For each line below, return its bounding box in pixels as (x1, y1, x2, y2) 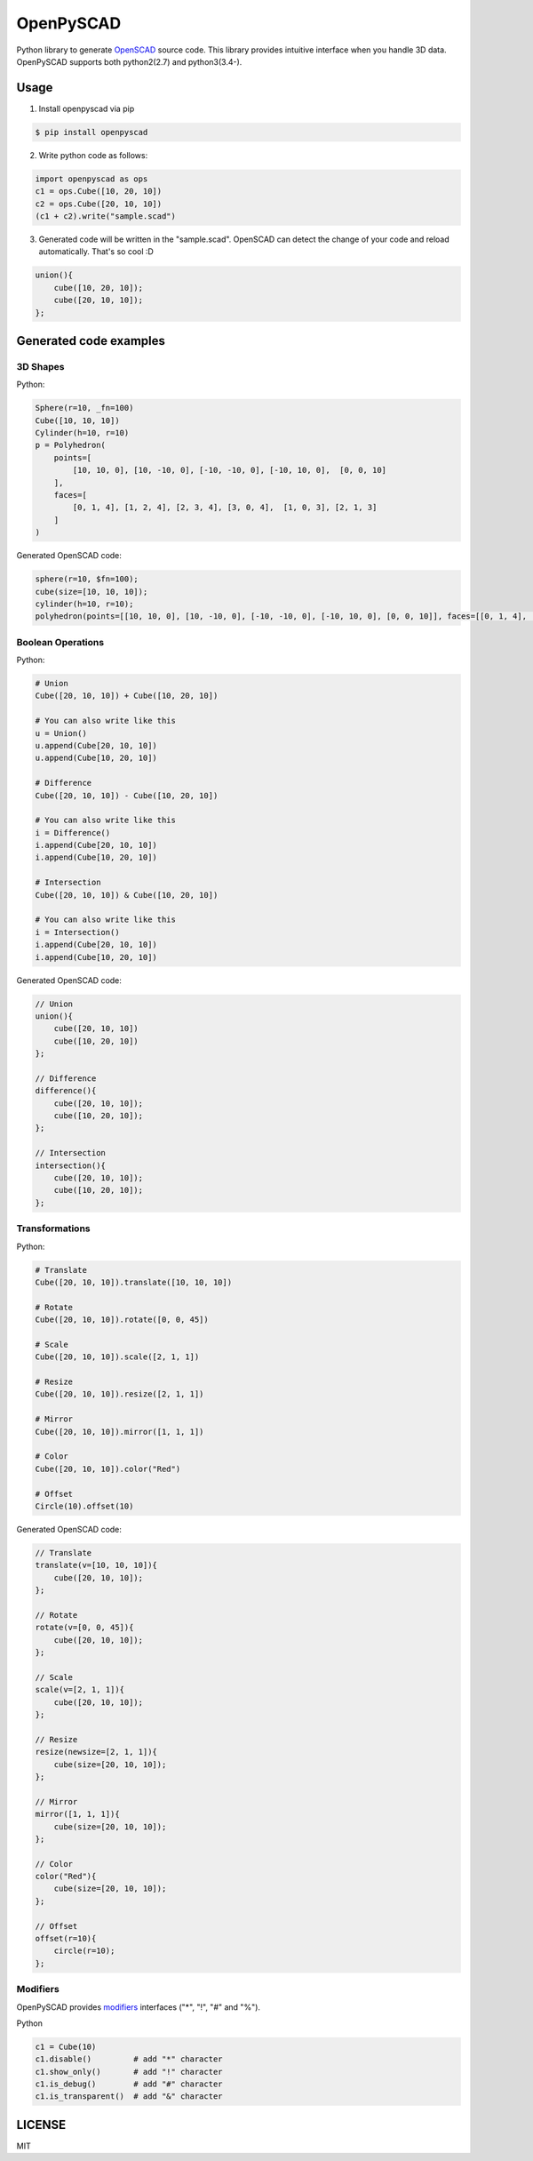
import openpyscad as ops (35, 173, 148, 184)
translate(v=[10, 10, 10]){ (35, 1560, 157, 1571)
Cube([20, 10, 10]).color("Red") (35, 1463, 181, 1474)
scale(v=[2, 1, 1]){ (35, 1685, 124, 1695)
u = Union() (35, 728, 88, 738)
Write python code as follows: (38, 149, 148, 160)
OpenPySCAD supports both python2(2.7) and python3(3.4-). (16, 56, 243, 67)
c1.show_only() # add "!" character (35, 2067, 223, 2077)
